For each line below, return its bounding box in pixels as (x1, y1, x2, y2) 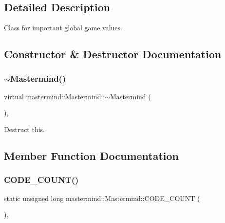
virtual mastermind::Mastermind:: (4, 91, 105, 101)
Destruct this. (4, 124, 45, 134)
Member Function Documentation (4, 148, 179, 163)
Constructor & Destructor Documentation (4, 46, 222, 62)
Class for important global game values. (4, 22, 122, 33)
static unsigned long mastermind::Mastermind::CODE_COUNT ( (4, 193, 200, 203)
